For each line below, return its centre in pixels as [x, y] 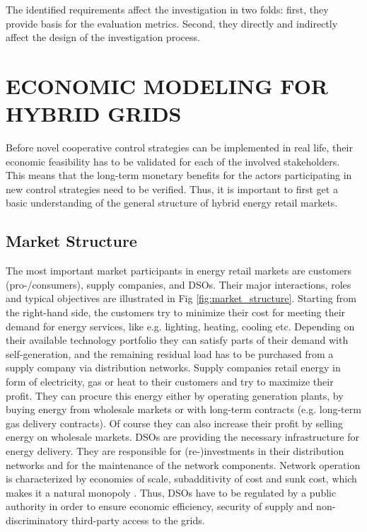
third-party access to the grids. [138, 520]
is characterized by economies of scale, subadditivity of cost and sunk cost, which [181, 479]
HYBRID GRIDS [94, 114]
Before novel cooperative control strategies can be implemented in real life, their [179, 148]
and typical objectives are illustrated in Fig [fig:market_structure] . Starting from [181, 298]
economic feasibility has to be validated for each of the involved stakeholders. [173, 161]
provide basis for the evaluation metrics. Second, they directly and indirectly [172, 23]
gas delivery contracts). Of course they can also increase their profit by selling [174, 423]
